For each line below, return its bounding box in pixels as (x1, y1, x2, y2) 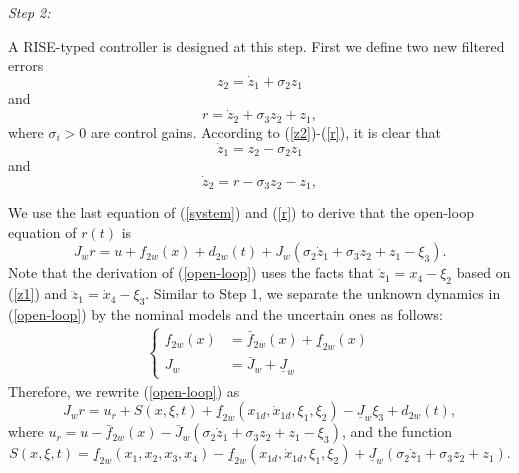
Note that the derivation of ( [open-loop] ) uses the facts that (8, 262, 374, 283)
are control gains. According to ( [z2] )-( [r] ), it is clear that (90, 121, 441, 142)
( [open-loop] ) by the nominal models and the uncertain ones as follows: (8, 304, 443, 325)
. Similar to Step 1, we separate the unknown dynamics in (145, 283, 501, 304)
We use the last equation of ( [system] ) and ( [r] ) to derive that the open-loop (8, 202, 474, 223)
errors (8, 55, 44, 76)
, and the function (341, 421, 453, 442)
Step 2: (8, 2, 51, 22)
